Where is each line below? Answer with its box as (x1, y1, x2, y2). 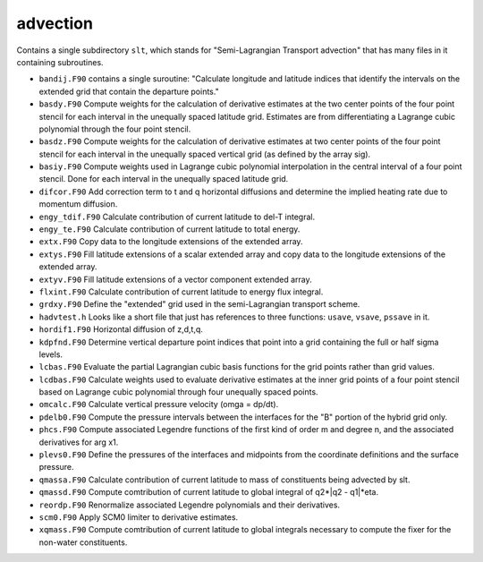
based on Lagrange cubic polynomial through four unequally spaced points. (38, 387, 318, 397)
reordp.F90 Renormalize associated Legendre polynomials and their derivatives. (38, 499, 340, 510)
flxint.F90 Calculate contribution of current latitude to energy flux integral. (38, 286, 324, 297)
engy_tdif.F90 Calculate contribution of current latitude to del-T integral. (38, 211, 316, 222)
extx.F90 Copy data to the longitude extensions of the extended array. (38, 236, 303, 247)
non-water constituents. (38, 537, 128, 548)
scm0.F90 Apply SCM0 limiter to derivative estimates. (38, 512, 239, 523)
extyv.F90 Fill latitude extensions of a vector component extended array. (38, 274, 312, 285)
